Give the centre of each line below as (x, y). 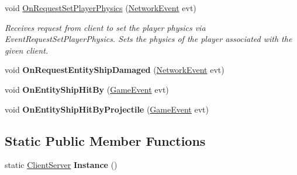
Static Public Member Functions (105, 140)
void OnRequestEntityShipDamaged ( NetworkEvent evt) (115, 70)
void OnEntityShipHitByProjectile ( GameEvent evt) (107, 109)
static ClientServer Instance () (61, 165)
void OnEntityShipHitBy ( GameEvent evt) (87, 89)
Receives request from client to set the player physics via (105, 27)
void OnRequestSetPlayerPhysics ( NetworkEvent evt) (101, 8)
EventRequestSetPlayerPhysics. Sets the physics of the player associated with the (148, 39)
